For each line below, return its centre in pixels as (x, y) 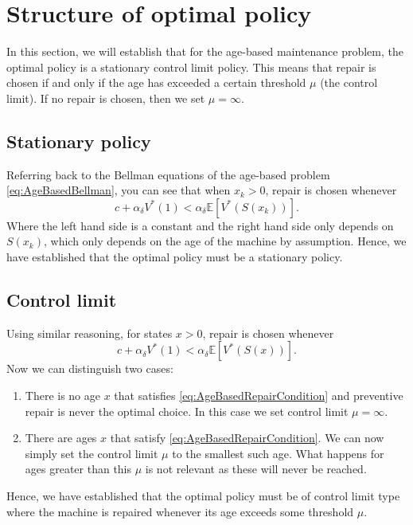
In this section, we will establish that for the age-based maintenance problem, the (205, 51)
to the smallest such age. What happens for (278, 453)
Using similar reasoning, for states (90, 333)
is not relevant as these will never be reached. (256, 469)
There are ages (61, 438)
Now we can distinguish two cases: (90, 368)
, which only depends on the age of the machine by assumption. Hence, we (225, 241)
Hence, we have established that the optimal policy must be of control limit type (203, 496)
